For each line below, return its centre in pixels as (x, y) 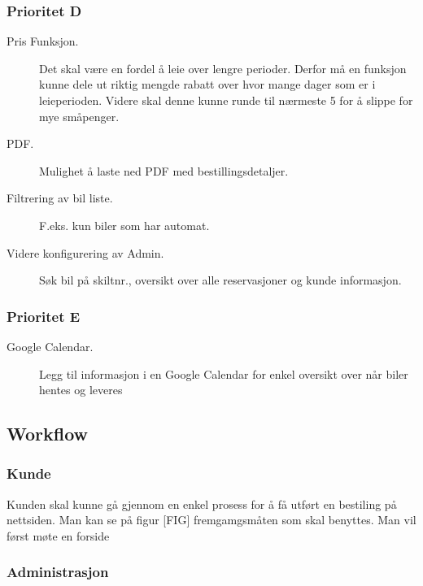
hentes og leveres (81, 390)
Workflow (48, 434)
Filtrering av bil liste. (60, 198)
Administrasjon (58, 572)
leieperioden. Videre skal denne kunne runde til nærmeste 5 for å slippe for (226, 100)
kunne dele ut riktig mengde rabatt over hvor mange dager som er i (207, 84)
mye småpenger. (79, 116)
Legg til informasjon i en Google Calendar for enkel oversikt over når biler (224, 373)
